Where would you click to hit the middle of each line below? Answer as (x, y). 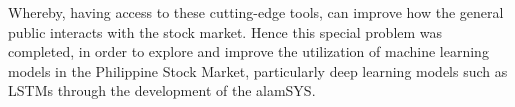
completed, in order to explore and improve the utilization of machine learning (248, 51)
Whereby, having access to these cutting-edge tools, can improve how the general (256, 12)
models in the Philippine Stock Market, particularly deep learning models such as (258, 70)
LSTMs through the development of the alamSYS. (162, 90)
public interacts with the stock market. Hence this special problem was (225, 31)
